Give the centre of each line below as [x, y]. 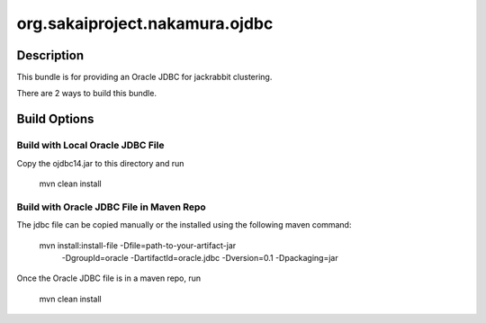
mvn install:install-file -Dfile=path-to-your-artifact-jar [138, 245]
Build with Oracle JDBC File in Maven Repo [111, 207]
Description [50, 55]
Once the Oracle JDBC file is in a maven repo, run [109, 278]
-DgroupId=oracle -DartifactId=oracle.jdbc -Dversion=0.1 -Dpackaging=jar [200, 257]
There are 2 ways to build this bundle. [87, 94]
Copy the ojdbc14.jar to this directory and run [100, 163]
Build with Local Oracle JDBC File [90, 146]
